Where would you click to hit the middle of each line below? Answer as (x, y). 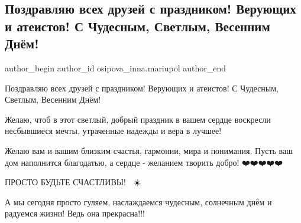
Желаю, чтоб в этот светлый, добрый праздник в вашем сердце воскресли (138, 119)
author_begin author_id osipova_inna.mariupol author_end (116, 68)
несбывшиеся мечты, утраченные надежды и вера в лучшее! (113, 131)
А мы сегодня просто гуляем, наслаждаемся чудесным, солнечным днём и (138, 201)
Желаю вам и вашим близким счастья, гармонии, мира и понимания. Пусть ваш (149, 150)
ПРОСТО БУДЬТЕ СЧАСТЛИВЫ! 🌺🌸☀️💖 (74, 182)
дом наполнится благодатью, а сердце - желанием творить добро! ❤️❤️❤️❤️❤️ (144, 162)
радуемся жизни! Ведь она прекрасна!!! (75, 213)
